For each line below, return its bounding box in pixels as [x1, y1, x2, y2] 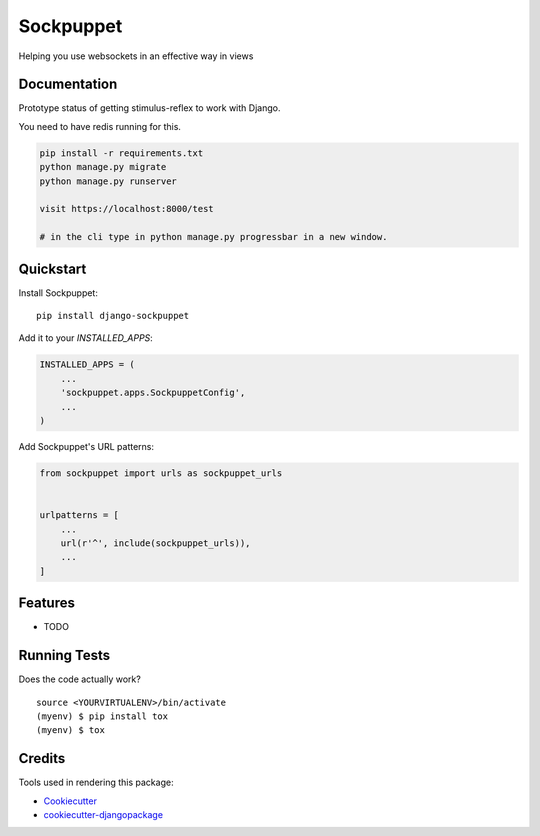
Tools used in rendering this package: [18, 776, 174, 789]
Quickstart [18, 260, 87, 277]
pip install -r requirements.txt [39, 147, 204, 159]
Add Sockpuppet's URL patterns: [18, 440, 155, 452]
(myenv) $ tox [36, 725, 105, 736]
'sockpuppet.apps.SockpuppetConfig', [60, 387, 246, 399]
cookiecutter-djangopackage [43, 808, 164, 820]
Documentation [18, 76, 118, 93]
